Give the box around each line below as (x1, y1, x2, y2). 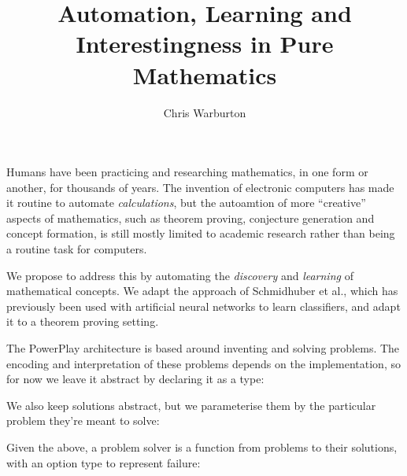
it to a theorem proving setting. (6, 313, 159, 330)
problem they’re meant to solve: (6, 412, 160, 429)
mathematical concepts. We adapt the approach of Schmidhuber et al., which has (6, 282, 398, 299)
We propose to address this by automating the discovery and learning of (6, 267, 353, 283)
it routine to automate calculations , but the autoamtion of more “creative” (6, 194, 366, 211)
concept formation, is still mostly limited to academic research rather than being (6, 225, 395, 242)
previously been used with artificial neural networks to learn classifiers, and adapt (6, 297, 401, 314)
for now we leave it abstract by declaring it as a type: (6, 371, 265, 387)
